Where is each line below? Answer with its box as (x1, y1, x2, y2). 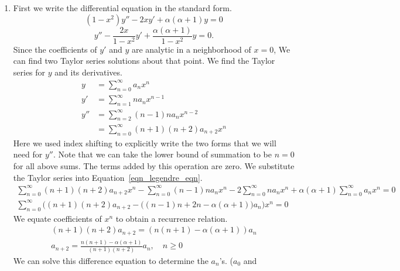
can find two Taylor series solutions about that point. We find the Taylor (13, 54, 275, 67)
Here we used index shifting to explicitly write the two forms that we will (13, 136, 276, 149)
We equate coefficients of (13, 212, 102, 224)
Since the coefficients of (13, 43, 97, 55)
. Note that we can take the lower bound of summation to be (53, 148, 272, 160)
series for (13, 66, 46, 78)
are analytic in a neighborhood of (131, 43, 251, 55)
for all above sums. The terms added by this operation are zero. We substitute (13, 159, 295, 171)
